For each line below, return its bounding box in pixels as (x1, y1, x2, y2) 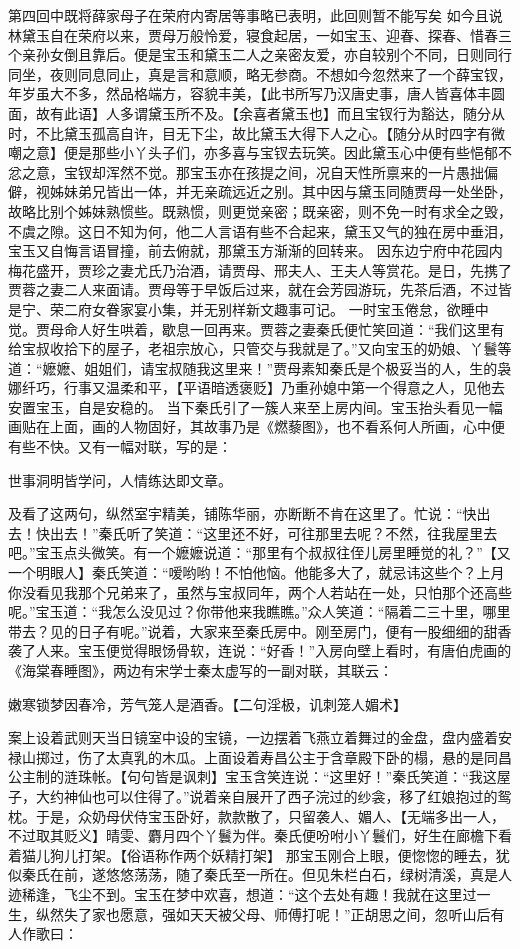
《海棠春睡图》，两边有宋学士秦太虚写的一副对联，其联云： (8, 660, 393, 680)
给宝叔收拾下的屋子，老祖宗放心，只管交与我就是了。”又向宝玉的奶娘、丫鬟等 (8, 338, 512, 359)
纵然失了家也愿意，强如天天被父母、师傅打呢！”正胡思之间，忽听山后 (35, 903, 491, 924)
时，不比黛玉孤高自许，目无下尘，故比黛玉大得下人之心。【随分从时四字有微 (8, 122, 505, 143)
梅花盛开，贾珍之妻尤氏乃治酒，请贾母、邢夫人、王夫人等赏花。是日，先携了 (8, 259, 512, 280)
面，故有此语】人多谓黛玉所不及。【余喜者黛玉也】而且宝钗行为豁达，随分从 (8, 102, 505, 123)
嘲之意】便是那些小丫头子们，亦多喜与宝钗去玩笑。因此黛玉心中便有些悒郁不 (8, 142, 512, 163)
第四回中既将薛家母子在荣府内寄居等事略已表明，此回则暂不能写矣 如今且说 (8, 5, 503, 25)
